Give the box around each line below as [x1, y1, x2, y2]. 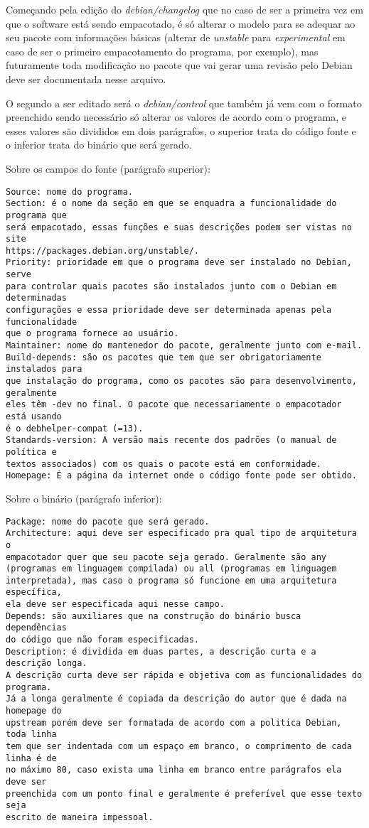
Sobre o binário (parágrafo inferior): [6, 490, 162, 505]
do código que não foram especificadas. [6, 635, 200, 645]
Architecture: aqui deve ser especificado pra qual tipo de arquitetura [6, 528, 357, 539]
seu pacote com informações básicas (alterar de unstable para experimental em [6, 30, 346, 45]
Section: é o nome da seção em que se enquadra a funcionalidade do [6, 198, 337, 209]
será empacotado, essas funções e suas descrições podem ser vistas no [6, 222, 352, 232]
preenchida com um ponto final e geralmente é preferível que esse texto [6, 788, 363, 799]
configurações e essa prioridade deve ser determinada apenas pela [6, 305, 332, 316]
